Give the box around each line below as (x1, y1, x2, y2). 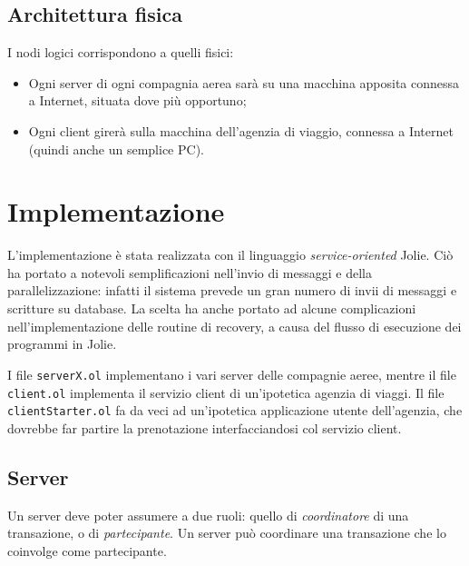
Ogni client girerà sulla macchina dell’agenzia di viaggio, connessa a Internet (28, 121, 454, 140)
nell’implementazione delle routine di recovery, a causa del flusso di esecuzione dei (7, 316, 462, 335)
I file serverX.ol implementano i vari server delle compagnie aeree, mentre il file (7, 364, 456, 383)
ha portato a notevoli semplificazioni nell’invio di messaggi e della (7, 263, 372, 282)
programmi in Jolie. (7, 334, 117, 353)
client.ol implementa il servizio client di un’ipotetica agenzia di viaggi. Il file (7, 382, 445, 402)
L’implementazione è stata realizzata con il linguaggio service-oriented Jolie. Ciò (7, 245, 454, 264)
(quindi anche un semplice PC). (28, 139, 204, 158)
